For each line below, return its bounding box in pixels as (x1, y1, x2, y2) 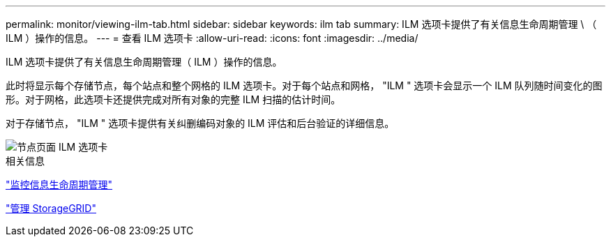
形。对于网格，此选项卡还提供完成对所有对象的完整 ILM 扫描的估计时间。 (6, 93, 341, 105)
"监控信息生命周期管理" (6, 179, 113, 190)
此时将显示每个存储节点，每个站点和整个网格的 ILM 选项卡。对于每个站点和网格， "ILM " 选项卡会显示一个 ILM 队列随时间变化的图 (6, 80, 603, 91)
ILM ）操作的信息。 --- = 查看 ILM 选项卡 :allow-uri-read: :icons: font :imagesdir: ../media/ (6, 32, 418, 44)
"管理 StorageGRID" (6, 202, 96, 214)
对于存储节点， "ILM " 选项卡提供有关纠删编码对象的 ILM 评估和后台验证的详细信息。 (6, 117, 395, 129)
